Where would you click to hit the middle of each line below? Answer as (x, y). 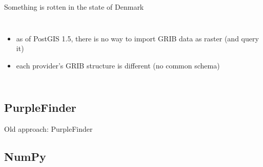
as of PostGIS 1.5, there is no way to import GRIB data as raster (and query (137, 38)
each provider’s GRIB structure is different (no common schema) (118, 65)
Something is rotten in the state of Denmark (74, 7)
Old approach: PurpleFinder (48, 128)
